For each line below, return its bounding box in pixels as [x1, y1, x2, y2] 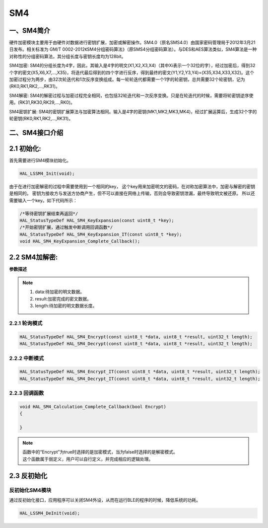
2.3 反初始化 [9, 471, 48, 480]
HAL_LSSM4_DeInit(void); [19, 510, 80, 516]
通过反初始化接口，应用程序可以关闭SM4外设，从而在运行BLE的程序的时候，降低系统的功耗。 [9, 497, 201, 503]
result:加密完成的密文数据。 [35, 296, 92, 302]
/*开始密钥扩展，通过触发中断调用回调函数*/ [19, 225, 113, 230]
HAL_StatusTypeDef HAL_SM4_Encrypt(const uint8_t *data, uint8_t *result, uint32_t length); [19, 334, 253, 340]
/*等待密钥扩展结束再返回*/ [19, 211, 78, 216]
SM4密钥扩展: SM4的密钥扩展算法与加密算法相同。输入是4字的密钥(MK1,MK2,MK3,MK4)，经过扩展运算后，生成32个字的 [9, 108, 257, 114]
